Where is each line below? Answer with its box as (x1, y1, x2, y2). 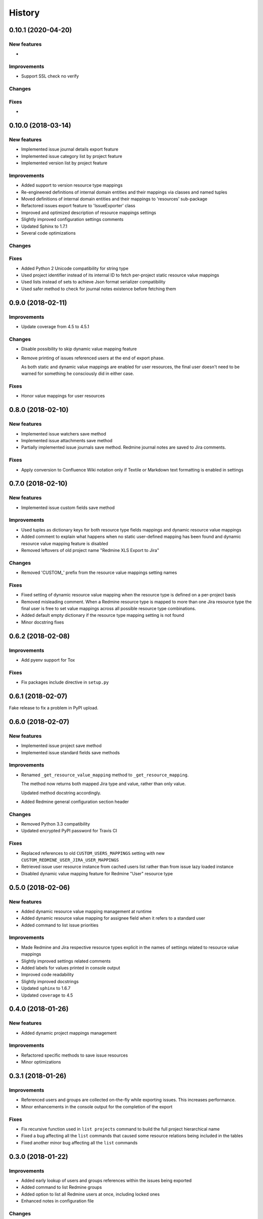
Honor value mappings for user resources (21, 393, 105, 399)
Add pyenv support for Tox (21, 657, 75, 663)
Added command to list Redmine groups (21, 1184, 102, 1190)
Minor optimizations (21, 1059, 61, 1065)
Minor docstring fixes (21, 619, 64, 625)
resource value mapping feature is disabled (21, 540, 108, 546)
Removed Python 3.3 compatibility (21, 821, 90, 827)
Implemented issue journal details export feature (21, 146, 119, 152)
